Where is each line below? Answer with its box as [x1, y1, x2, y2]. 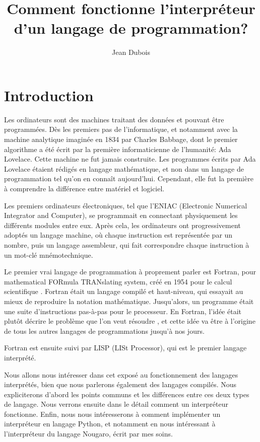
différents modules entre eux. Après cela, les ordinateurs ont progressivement [4, 219, 241, 230]
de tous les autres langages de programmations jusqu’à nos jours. [4, 325, 205, 336]
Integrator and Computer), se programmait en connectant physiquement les [4, 210, 238, 220]
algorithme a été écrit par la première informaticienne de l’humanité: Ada [4, 143, 231, 154]
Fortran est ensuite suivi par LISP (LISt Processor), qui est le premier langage [4, 342, 247, 353]
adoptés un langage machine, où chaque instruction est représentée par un [4, 230, 233, 240]
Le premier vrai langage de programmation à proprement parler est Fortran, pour [4, 266, 256, 277]
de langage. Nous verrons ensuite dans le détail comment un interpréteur [4, 399, 228, 409]
